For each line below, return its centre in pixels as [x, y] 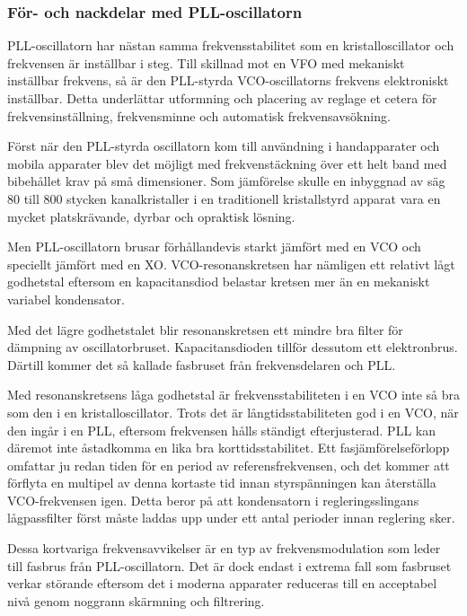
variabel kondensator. [66, 299]
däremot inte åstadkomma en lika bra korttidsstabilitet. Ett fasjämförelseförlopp [229, 448]
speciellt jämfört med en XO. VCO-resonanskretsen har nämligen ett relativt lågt [231, 264]
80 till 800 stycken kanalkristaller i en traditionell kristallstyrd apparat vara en [224, 198]
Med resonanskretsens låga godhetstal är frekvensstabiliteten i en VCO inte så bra [234, 395]
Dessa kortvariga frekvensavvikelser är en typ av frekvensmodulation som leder [224, 548]
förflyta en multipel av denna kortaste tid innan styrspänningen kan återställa [222, 483]
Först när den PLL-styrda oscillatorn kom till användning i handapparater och [224, 146]
